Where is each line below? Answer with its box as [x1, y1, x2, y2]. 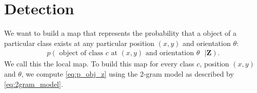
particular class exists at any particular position [4, 37, 155, 48]
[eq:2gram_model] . [4, 78, 63, 89]
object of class [59, 50, 104, 57]
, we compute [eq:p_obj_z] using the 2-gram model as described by [21, 68, 234, 79]
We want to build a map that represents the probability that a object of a [4, 28, 236, 38]
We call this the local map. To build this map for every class [4, 58, 194, 69]
